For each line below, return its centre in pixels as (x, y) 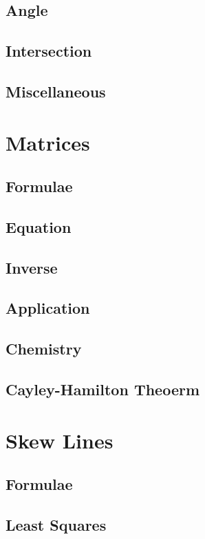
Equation (39, 226)
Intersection (49, 51)
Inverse (32, 267)
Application (48, 308)
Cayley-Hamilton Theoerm (103, 389)
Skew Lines (60, 440)
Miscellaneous (56, 91)
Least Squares (56, 524)
